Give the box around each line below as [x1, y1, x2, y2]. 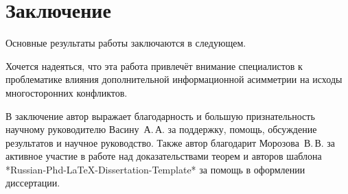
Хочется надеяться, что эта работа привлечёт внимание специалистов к [5, 58, 303, 73]
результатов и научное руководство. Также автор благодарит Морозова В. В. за [5, 135, 336, 149]
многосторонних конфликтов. [5, 85, 128, 99]
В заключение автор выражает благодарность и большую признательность [5, 108, 315, 123]
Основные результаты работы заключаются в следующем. [5, 36, 246, 50]
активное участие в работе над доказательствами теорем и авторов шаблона [5, 149, 322, 163]
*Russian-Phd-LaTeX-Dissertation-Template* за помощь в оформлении [5, 162, 305, 176]
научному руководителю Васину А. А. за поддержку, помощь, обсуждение [5, 122, 317, 136]
